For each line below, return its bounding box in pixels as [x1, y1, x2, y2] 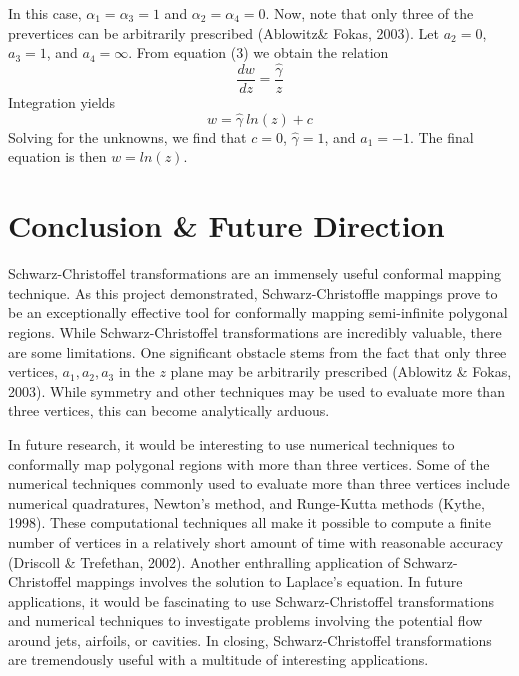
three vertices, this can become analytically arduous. [8, 400, 330, 421]
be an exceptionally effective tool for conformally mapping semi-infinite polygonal [8, 302, 508, 323]
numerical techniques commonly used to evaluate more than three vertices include [8, 473, 510, 494]
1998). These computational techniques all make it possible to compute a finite [8, 512, 491, 533]
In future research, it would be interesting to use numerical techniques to [8, 433, 455, 454]
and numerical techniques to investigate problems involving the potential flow [8, 610, 483, 631]
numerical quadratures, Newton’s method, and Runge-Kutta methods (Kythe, [8, 492, 485, 513]
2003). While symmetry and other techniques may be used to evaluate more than [8, 380, 505, 401]
